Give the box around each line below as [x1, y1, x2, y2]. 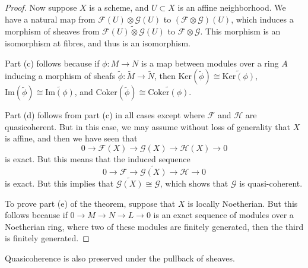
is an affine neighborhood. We [177, 1, 286, 13]
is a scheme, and [89, 1, 149, 13]
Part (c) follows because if [5, 56, 100, 69]
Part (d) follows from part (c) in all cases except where [5, 109, 205, 121]
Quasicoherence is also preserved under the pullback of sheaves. [5, 251, 235, 264]
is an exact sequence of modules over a [153, 209, 294, 221]
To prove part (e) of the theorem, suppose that [5, 197, 176, 209]
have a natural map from [5, 12, 96, 25]
